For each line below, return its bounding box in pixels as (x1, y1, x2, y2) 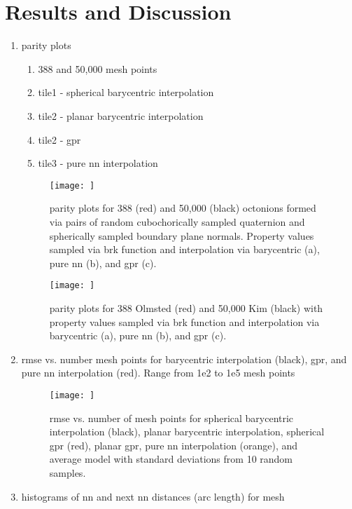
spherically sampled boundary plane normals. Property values (49, 228, 314, 243)
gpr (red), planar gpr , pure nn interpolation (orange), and (49, 437, 298, 452)
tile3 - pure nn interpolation (38, 156, 158, 170)
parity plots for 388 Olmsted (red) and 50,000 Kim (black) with (49, 300, 323, 315)
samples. (49, 465, 86, 480)
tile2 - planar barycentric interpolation (38, 108, 204, 123)
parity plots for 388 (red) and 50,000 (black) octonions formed (49, 201, 316, 215)
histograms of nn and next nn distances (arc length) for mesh (21, 489, 285, 503)
